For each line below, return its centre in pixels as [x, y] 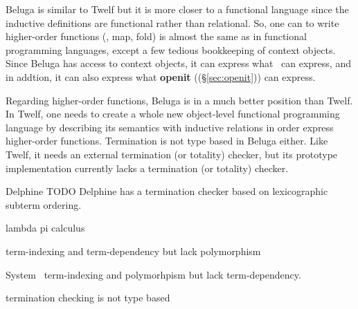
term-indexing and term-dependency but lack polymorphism [133, 251]
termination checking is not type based [88, 298]
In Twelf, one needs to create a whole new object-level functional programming [173, 114]
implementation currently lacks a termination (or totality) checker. [147, 168]
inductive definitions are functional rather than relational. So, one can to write [172, 22]
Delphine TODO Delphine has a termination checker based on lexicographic [167, 191]
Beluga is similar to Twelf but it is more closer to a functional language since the [177, 9]
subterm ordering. [44, 204]
